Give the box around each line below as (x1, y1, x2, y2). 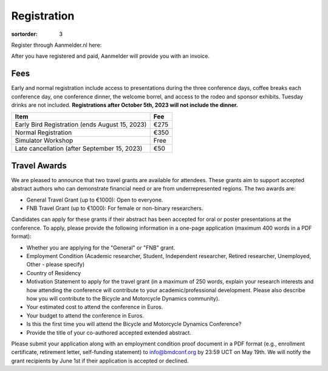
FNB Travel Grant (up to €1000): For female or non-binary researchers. (26, 205, 203, 212)
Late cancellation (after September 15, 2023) (15, 145, 143, 153)
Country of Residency (26, 269, 81, 276)
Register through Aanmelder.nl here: (11, 41, 102, 49)
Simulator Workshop (15, 137, 73, 145)
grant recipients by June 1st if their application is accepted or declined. (11, 357, 189, 364)
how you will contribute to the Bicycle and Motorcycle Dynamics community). (26, 295, 220, 302)
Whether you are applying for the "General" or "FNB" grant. (26, 243, 176, 251)
